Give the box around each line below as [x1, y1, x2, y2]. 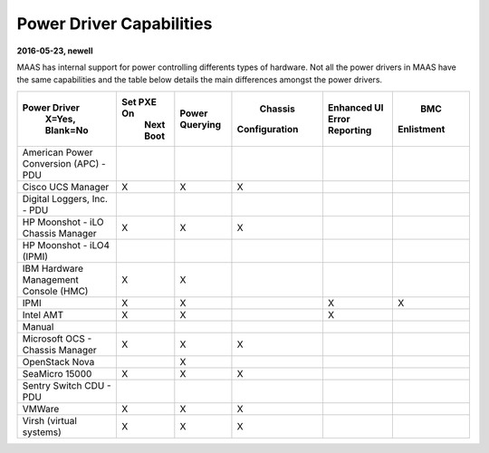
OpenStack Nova [22, 355, 95, 368]
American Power [22, 146, 93, 159]
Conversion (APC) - [22, 157, 106, 169]
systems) [22, 426, 62, 439]
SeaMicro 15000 [22, 367, 92, 380]
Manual [22, 320, 54, 333]
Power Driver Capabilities [16, 14, 213, 34]
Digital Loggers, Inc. [22, 192, 109, 205]
